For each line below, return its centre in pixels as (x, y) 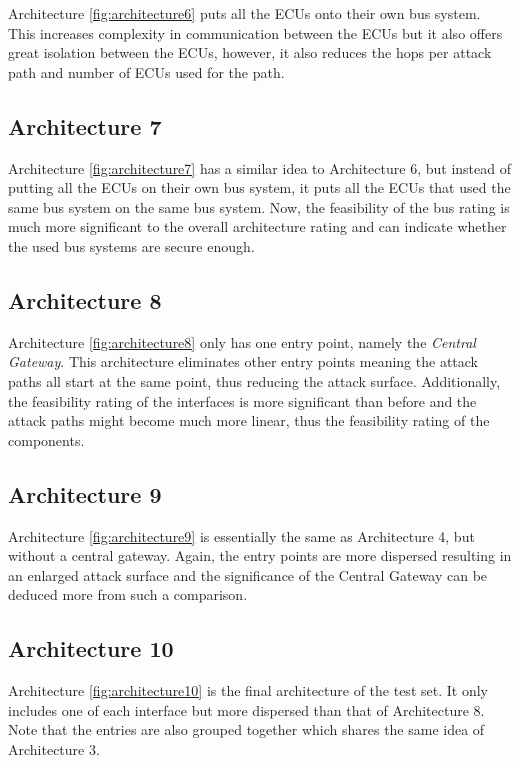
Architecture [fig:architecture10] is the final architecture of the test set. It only (248, 690)
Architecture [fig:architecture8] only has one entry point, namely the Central (242, 341)
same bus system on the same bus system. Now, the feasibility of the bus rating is (259, 206)
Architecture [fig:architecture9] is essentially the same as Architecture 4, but (241, 535)
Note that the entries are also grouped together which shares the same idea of (246, 729)
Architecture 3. (54, 748)
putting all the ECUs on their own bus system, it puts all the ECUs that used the (259, 187)
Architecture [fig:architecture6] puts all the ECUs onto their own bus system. (244, 13)
